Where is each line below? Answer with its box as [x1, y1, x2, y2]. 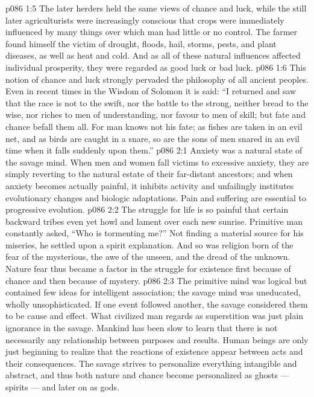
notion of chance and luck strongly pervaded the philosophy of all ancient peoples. [5, 73, 309, 85]
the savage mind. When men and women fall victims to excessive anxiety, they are [5, 155, 309, 168]
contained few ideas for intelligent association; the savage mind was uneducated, [5, 286, 301, 299]
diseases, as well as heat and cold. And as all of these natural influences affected [5, 49, 301, 62]
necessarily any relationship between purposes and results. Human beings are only [5, 333, 309, 346]
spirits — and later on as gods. [5, 381, 119, 393]
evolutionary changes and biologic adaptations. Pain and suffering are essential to [5, 191, 306, 204]
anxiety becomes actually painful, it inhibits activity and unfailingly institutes [5, 179, 294, 192]
